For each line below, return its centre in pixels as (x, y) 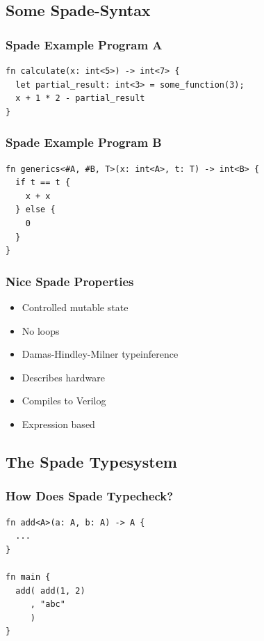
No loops (41, 330)
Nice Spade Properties (70, 281)
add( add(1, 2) (50, 591)
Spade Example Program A (84, 44)
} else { (35, 210)
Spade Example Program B (84, 142)
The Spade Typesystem (91, 461)
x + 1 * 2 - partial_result (80, 98)
